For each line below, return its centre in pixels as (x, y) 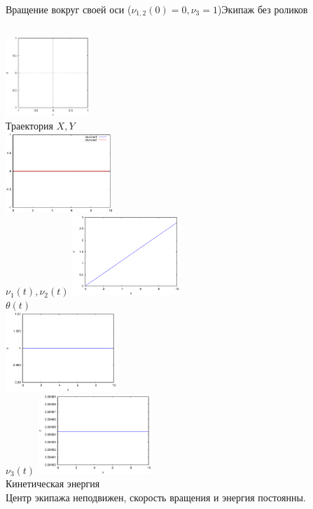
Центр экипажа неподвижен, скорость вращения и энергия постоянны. (156, 497)
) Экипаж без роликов (263, 9)
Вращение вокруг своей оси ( (69, 9)
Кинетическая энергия (53, 483)
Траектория (29, 126)
